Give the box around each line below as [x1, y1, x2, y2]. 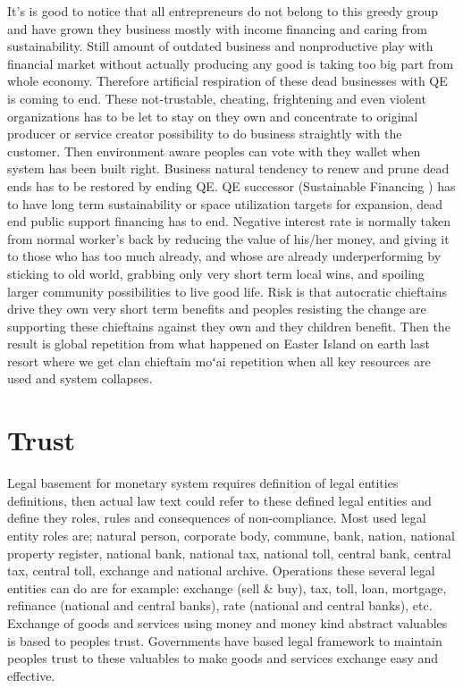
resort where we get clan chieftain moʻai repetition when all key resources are [7, 351, 431, 370]
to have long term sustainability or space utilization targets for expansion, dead [7, 194, 443, 213]
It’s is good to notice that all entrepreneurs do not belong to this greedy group [7, 2, 438, 20]
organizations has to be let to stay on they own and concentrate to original [7, 106, 418, 125]
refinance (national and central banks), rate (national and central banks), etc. [7, 596, 433, 615]
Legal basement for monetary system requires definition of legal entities [7, 474, 399, 492]
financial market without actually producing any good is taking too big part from [7, 54, 454, 72]
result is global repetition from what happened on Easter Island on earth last [7, 334, 430, 353]
